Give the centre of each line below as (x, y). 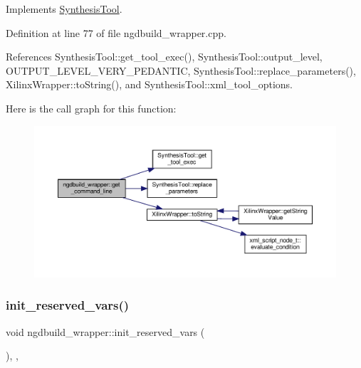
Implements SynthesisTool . (64, 9)
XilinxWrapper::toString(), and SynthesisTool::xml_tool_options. (149, 84)
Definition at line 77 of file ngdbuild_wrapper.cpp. (116, 32)
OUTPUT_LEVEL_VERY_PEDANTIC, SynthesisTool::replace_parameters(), (181, 70)
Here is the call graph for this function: (91, 108)
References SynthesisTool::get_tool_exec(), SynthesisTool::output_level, (164, 57)
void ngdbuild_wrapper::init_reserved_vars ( (105, 331)
